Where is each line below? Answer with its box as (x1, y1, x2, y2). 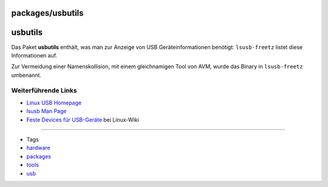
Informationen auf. (11, 51, 58, 59)
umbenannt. (11, 71, 42, 79)
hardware (26, 144, 51, 151)
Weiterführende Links (11, 87, 77, 95)
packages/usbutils (11, 8, 84, 18)
